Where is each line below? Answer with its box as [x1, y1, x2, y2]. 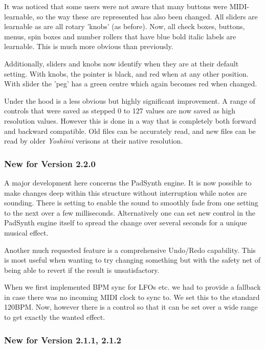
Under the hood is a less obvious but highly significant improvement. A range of [4, 95, 255, 106]
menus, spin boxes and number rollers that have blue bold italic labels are [4, 31, 236, 41]
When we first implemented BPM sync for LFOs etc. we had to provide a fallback [4, 282, 261, 292]
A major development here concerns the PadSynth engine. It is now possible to [4, 177, 252, 188]
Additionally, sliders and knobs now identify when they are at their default [4, 58, 239, 68]
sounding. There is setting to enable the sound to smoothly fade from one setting [4, 197, 258, 208]
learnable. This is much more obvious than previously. [4, 41, 173, 52]
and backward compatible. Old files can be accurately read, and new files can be [4, 125, 256, 136]
